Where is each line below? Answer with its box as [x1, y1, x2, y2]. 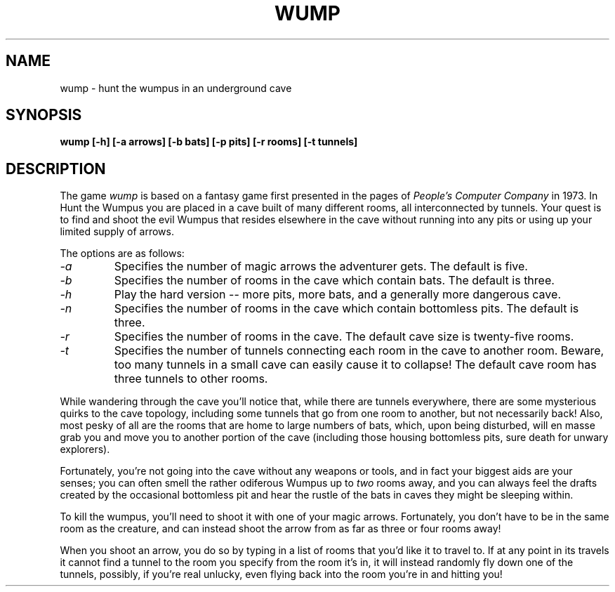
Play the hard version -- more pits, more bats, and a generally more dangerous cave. [114, 287, 561, 302]
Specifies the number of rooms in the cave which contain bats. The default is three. [114, 273, 555, 288]
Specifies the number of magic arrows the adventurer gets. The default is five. [114, 259, 528, 274]
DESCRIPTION [6, 159, 106, 178]
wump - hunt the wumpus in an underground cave [60, 81, 292, 94]
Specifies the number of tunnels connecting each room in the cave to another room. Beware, [114, 343, 604, 358]
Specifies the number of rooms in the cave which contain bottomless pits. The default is [114, 301, 579, 316]
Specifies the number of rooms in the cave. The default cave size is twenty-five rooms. [114, 329, 574, 344]
